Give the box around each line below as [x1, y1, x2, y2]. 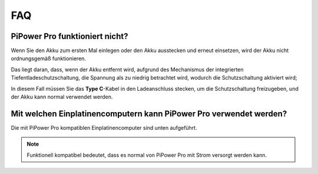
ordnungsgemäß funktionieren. [11, 55, 87, 62]
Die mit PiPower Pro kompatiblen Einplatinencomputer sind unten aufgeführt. [11, 124, 197, 131]
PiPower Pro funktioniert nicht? [11, 31, 128, 41]
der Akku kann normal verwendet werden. [11, 93, 113, 100]
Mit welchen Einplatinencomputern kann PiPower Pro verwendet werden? [11, 109, 287, 119]
